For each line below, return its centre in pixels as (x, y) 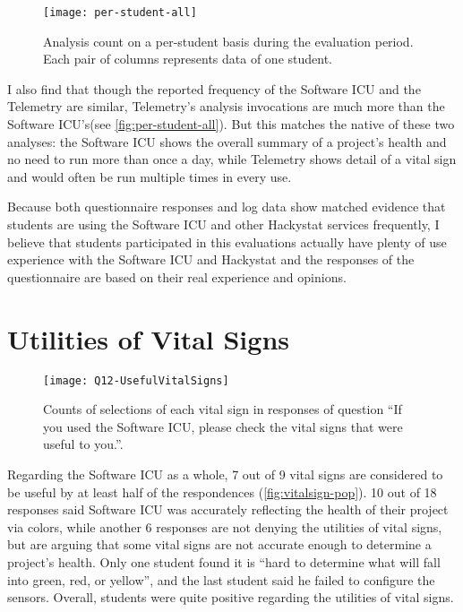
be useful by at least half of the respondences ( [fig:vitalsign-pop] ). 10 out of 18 (222, 491)
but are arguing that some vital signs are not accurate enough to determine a (219, 544)
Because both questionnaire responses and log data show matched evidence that (227, 207)
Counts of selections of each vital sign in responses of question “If (223, 409)
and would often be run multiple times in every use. (150, 176)
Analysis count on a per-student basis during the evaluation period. (228, 41)
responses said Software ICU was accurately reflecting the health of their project (228, 509)
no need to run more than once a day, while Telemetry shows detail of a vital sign (232, 159)
